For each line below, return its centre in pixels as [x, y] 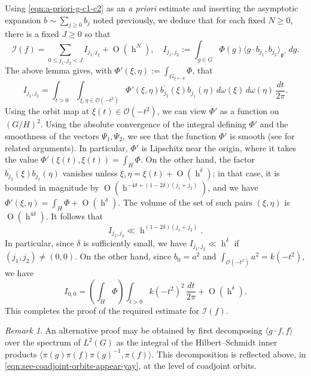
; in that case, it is [246, 172]
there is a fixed [32, 34]
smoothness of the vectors [52, 135]
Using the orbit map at [47, 111]
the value [22, 159]
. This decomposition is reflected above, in [229, 354]
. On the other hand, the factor [197, 159]
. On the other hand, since [123, 256]
